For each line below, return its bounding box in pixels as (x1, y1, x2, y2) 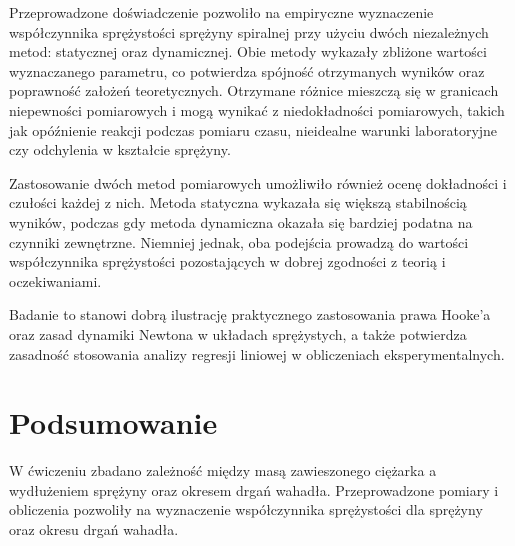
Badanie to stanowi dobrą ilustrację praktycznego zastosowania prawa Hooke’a (9, 304, 491, 325)
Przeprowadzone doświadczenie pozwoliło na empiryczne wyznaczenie (9, 2, 434, 22)
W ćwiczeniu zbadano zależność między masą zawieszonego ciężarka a (9, 460, 437, 481)
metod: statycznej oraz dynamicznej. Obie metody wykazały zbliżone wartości (9, 41, 487, 62)
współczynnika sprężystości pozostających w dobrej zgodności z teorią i (9, 251, 446, 272)
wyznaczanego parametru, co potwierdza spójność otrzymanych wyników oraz (9, 60, 485, 81)
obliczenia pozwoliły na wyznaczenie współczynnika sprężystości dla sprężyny (9, 499, 483, 520)
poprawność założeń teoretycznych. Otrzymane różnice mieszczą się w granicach (9, 80, 499, 101)
